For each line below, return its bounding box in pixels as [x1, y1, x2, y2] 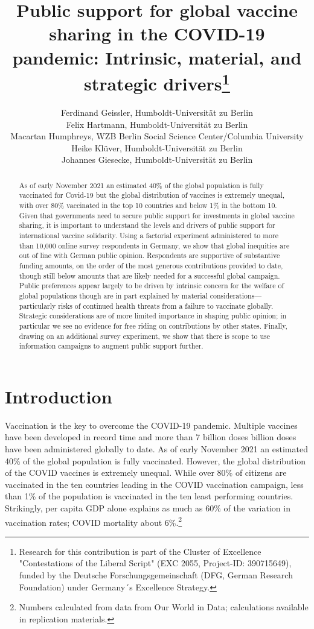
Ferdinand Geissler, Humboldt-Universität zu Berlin [61, 106, 253, 119]
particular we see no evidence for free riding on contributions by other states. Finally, [19, 320, 287, 330]
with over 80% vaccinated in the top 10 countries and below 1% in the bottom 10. [19, 200, 277, 210]
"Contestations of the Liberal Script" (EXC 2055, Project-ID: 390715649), [19, 557, 292, 569]
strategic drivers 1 [84, 68, 230, 96]
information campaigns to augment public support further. [19, 341, 203, 351]
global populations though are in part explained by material [19, 291, 208, 300]
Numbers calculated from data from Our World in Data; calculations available [19, 601, 309, 613]
